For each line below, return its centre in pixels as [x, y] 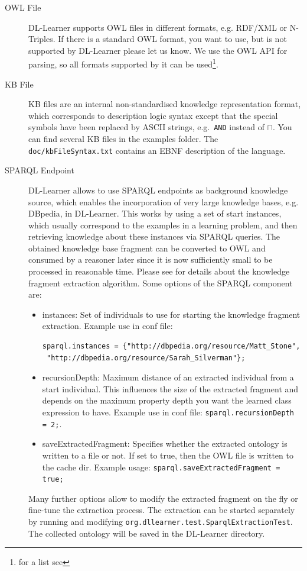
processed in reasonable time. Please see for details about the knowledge [159, 271]
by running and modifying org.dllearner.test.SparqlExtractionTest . [161, 521]
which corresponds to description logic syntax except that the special [153, 115]
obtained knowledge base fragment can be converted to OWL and [147, 248]
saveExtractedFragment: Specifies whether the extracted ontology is [165, 443]
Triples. [42, 39]
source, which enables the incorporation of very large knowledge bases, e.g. [164, 201]
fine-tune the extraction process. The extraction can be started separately [162, 510]
